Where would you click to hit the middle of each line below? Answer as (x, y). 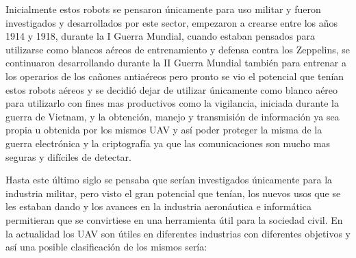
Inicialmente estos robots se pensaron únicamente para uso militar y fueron (163, 9)
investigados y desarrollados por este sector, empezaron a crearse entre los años (172, 22)
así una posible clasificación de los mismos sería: (106, 247)
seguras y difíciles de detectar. (68, 156)
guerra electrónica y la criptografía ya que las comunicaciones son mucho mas (168, 143)
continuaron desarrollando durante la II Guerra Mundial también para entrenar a (176, 63)
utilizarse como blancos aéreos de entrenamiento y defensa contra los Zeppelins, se (178, 49)
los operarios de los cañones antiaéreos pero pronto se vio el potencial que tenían (175, 76)
